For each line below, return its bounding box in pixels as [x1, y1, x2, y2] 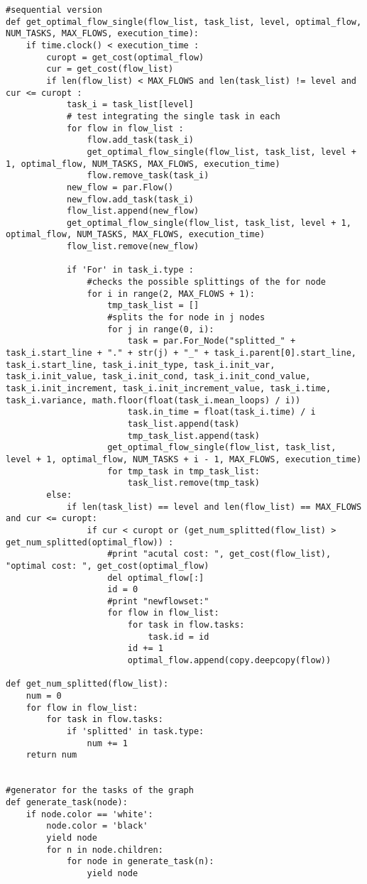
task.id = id [148, 631, 209, 642]
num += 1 [87, 738, 128, 748]
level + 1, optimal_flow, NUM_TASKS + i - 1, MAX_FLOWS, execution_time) [6, 454, 362, 464]
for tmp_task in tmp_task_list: [107, 466, 260, 476]
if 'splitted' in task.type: [66, 726, 204, 737]
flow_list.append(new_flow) [66, 206, 199, 217]
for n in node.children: [46, 844, 163, 855]
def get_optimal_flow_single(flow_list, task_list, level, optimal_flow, [6, 16, 362, 27]
